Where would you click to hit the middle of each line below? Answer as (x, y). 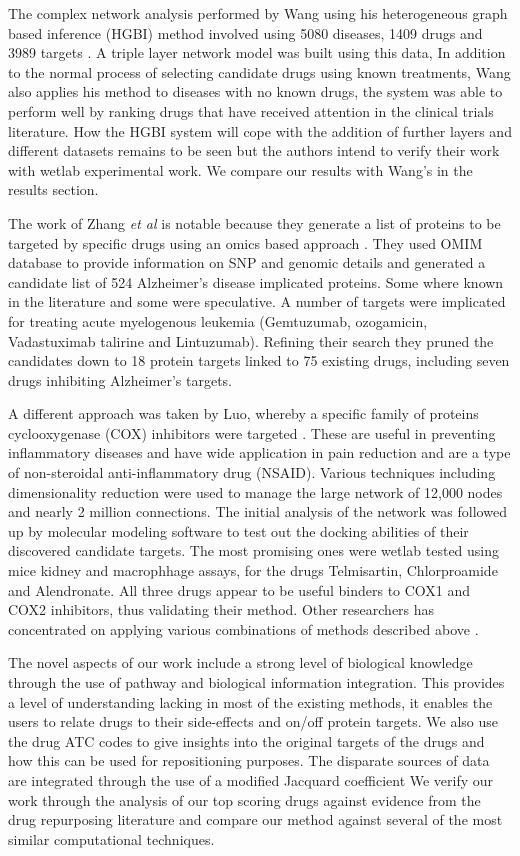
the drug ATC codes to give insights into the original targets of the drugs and (246, 740)
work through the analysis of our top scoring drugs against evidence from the (244, 799)
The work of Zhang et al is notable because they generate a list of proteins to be (254, 222)
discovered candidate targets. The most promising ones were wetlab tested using (254, 550)
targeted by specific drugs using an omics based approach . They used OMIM (245, 242)
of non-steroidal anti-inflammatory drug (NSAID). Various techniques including (252, 472)
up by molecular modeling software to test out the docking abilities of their (238, 530)
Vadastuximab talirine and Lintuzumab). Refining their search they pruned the (251, 340)
